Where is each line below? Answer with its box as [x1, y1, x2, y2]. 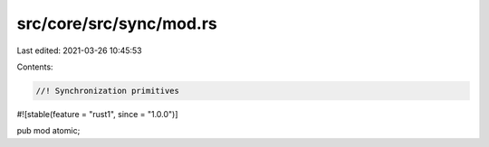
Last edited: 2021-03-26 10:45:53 [16, 45, 142, 56]
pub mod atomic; [16, 125, 81, 136]
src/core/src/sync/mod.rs [16, 14, 217, 33]
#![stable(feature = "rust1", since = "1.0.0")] [16, 108, 178, 119]
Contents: [16, 61, 53, 72]
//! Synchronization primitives [35, 86, 180, 96]
